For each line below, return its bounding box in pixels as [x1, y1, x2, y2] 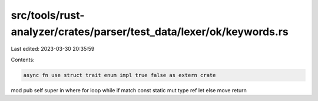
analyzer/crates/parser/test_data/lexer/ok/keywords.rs [11, 25, 289, 38]
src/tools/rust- [11, 9, 85, 22]
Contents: [11, 56, 35, 63]
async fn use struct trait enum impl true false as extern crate [23, 72, 216, 78]
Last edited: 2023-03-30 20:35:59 [11, 46, 95, 53]
